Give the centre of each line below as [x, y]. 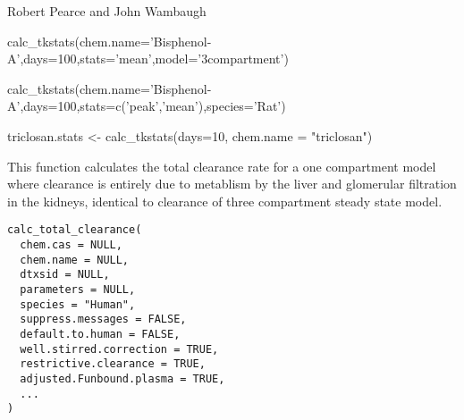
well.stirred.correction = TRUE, [119, 349]
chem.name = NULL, [75, 260]
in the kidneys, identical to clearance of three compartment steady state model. [225, 201]
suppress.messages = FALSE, [103, 319]
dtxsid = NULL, [65, 275]
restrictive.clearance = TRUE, [113, 364]
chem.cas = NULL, [71, 245]
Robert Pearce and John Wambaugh [107, 11]
